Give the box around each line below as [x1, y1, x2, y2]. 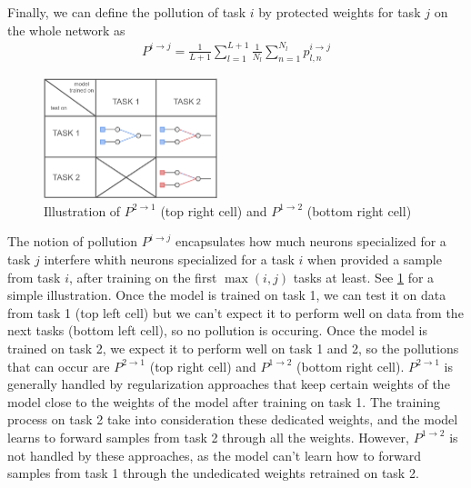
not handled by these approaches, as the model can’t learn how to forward [7, 445, 421, 464]
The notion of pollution [7, 232, 138, 251]
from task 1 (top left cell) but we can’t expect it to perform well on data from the [7, 303, 464, 322]
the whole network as [7, 20, 125, 39]
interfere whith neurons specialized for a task [44, 250, 295, 268]
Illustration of [44, 201, 121, 220]
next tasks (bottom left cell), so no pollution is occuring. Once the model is [7, 321, 428, 340]
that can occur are [7, 356, 110, 375]
